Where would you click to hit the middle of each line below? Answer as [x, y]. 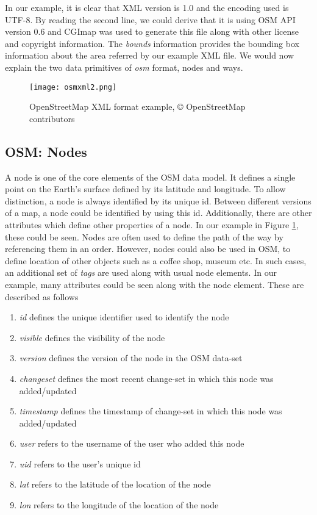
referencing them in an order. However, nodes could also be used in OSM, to [148, 249]
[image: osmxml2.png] [73, 87]
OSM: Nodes [46, 151]
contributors [52, 118]
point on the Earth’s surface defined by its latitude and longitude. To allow [145, 189]
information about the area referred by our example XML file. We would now [150, 55]
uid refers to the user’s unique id [80, 463]
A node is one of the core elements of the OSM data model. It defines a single [150, 177]
